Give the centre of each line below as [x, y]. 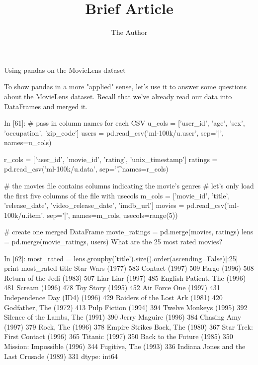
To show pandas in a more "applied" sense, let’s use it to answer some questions [126, 87]
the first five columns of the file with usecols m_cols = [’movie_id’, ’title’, [117, 195]
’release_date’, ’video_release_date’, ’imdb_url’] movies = [94, 205]
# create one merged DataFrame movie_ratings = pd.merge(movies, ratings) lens [129, 232]
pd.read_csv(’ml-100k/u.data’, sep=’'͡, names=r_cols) [86, 169]
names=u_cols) [28, 142]
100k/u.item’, [25, 215]
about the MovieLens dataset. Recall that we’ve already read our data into [118, 96]
